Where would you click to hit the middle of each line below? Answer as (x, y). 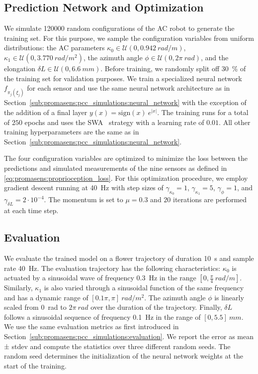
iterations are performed (210, 199)
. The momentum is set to (84, 199)
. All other (235, 122)
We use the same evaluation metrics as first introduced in (91, 326)
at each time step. (31, 210)
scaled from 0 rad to (35, 307)
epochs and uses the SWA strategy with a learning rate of (114, 122)
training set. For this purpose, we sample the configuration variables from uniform (129, 38)
